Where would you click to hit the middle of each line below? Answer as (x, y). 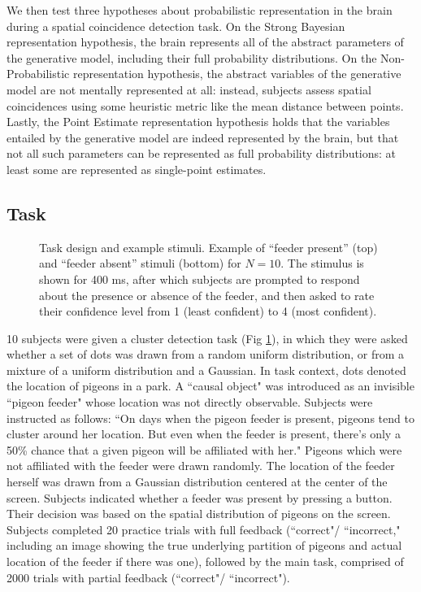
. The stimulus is (322, 263)
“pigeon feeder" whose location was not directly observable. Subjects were (190, 402)
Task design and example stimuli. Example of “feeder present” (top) (208, 247)
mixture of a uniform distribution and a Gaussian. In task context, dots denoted (206, 370)
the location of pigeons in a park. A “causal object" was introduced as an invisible (210, 386)
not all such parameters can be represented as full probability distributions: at (202, 153)
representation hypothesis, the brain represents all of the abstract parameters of (205, 42)
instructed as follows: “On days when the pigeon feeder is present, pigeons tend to (210, 418)
